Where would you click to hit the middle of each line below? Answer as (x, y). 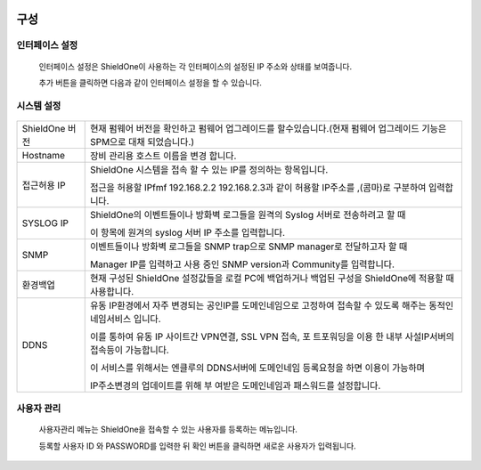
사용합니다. (112, 291)
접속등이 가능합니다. (129, 350)
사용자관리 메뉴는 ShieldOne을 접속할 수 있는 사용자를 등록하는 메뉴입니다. (168, 429)
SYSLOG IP (45, 223)
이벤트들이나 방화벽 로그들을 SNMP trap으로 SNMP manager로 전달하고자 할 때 (249, 247)
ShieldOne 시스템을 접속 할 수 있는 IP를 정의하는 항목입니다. (209, 169)
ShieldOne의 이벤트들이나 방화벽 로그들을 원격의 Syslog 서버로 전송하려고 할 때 (248, 215)
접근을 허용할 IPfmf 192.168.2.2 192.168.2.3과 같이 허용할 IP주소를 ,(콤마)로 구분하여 (258, 187)
